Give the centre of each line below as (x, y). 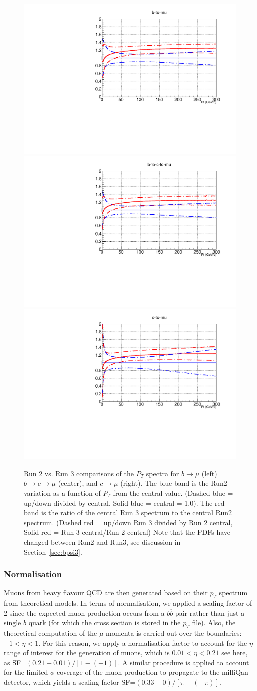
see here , (235, 653)
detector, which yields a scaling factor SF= (70, 682)
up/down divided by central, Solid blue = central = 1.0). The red (124, 502)
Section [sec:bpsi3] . (53, 551)
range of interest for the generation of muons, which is (87, 653)
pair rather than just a (210, 613)
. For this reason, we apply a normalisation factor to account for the (143, 643)
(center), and (78, 483)
